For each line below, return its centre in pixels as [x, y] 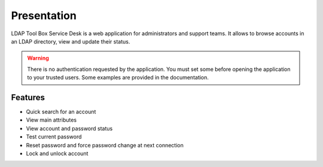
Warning [38, 58]
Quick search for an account [61, 112]
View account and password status [69, 128]
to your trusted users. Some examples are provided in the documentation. [118, 78]
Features [28, 98]
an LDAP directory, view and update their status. [71, 41]
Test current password [54, 137]
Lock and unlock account [57, 153]
